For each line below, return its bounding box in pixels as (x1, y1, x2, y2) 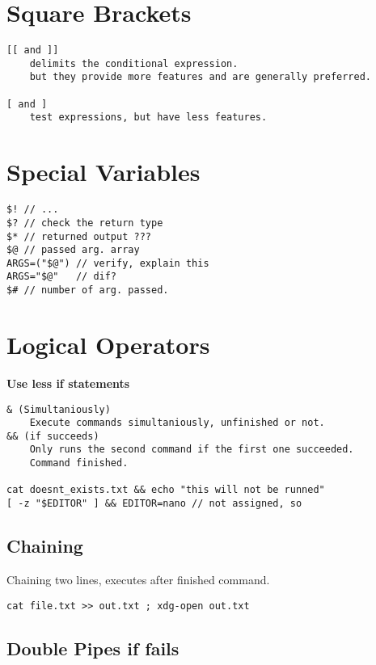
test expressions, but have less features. (29, 112, 268, 124)
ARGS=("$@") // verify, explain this (6, 257, 209, 269)
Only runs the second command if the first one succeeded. (29, 444, 354, 456)
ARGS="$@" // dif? (6, 271, 117, 283)
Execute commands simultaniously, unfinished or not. (29, 417, 325, 429)
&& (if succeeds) (6, 430, 99, 442)
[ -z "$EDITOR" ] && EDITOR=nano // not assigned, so (6, 498, 302, 510)
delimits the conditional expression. (29, 57, 239, 69)
